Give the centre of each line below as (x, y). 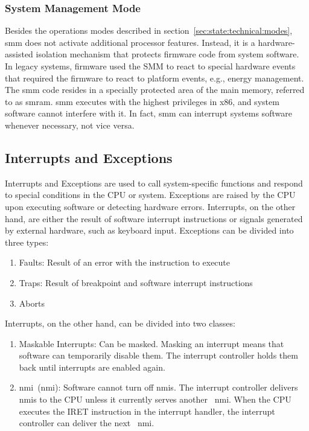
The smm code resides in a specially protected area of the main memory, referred (155, 90)
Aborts (32, 303)
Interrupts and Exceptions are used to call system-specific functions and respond (154, 183)
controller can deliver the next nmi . (87, 423)
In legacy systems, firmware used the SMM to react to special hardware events (150, 66)
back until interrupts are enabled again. (92, 367)
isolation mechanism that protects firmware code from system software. (167, 54)
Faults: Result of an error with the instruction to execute (125, 262)
